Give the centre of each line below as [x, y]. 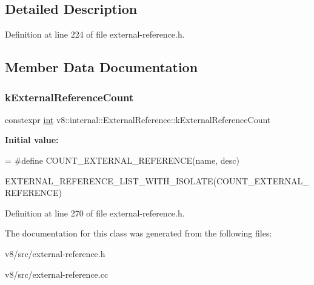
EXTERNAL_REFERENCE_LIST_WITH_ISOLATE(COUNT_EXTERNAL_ [157, 180]
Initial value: [32, 140]
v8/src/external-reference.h [55, 253]
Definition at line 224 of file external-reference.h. [95, 34]
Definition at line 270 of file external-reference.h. [95, 213]
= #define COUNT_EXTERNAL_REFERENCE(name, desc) [122, 160]
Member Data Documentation [102, 67]
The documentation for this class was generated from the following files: [139, 233]
